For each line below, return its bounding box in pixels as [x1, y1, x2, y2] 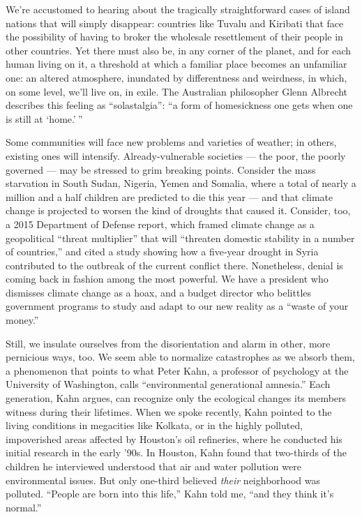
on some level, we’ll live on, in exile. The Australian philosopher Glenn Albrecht [6, 84, 348, 98]
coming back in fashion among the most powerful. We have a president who [6, 271, 329, 286]
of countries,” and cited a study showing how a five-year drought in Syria [6, 244, 319, 259]
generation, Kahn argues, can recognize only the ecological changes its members [6, 391, 347, 405]
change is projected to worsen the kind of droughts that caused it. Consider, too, [6, 203, 351, 218]
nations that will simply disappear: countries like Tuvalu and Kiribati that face [6, 15, 344, 30]
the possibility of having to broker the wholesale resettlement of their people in [6, 29, 343, 44]
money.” [6, 313, 39, 327]
